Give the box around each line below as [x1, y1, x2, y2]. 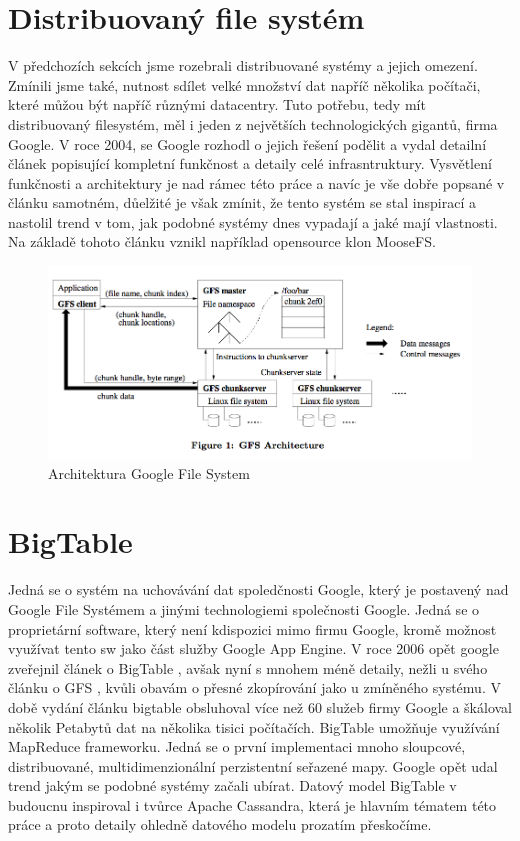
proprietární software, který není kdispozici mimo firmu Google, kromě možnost [8, 618, 497, 639]
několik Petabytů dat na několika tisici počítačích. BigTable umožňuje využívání [8, 716, 500, 737]
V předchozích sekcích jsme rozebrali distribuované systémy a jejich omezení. [8, 55, 478, 76]
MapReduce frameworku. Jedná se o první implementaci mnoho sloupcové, [8, 736, 466, 757]
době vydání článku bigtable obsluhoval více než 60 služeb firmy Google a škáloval [8, 696, 512, 717]
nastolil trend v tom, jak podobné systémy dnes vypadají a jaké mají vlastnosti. [8, 211, 498, 232]
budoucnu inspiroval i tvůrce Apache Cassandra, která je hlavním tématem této [8, 794, 497, 815]
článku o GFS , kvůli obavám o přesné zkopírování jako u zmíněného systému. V [8, 677, 501, 698]
